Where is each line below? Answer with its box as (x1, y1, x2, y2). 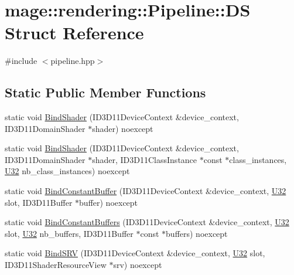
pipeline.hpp (50, 55, 95, 67)
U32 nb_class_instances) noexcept (5, 165, 130, 177)
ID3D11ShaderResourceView (5, 259, 107, 271)
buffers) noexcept (166, 227, 228, 239)
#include (5, 55, 37, 67)
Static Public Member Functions (5, 83, 206, 101)
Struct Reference (5, 21, 144, 45)
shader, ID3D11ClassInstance (92, 153, 197, 165)
